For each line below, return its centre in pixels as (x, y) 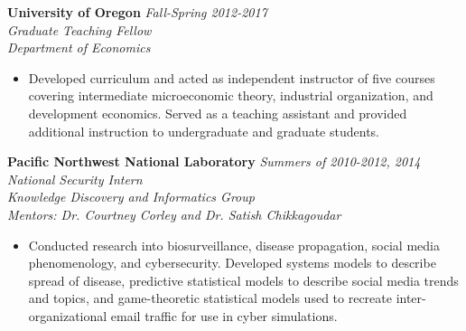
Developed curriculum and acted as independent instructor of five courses (232, 77)
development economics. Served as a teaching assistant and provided (218, 113)
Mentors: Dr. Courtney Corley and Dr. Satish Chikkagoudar (174, 214)
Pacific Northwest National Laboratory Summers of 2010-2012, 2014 (214, 161)
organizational (68, 315)
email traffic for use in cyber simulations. (224, 315)
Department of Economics (79, 47)
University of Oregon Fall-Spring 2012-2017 (137, 12)
